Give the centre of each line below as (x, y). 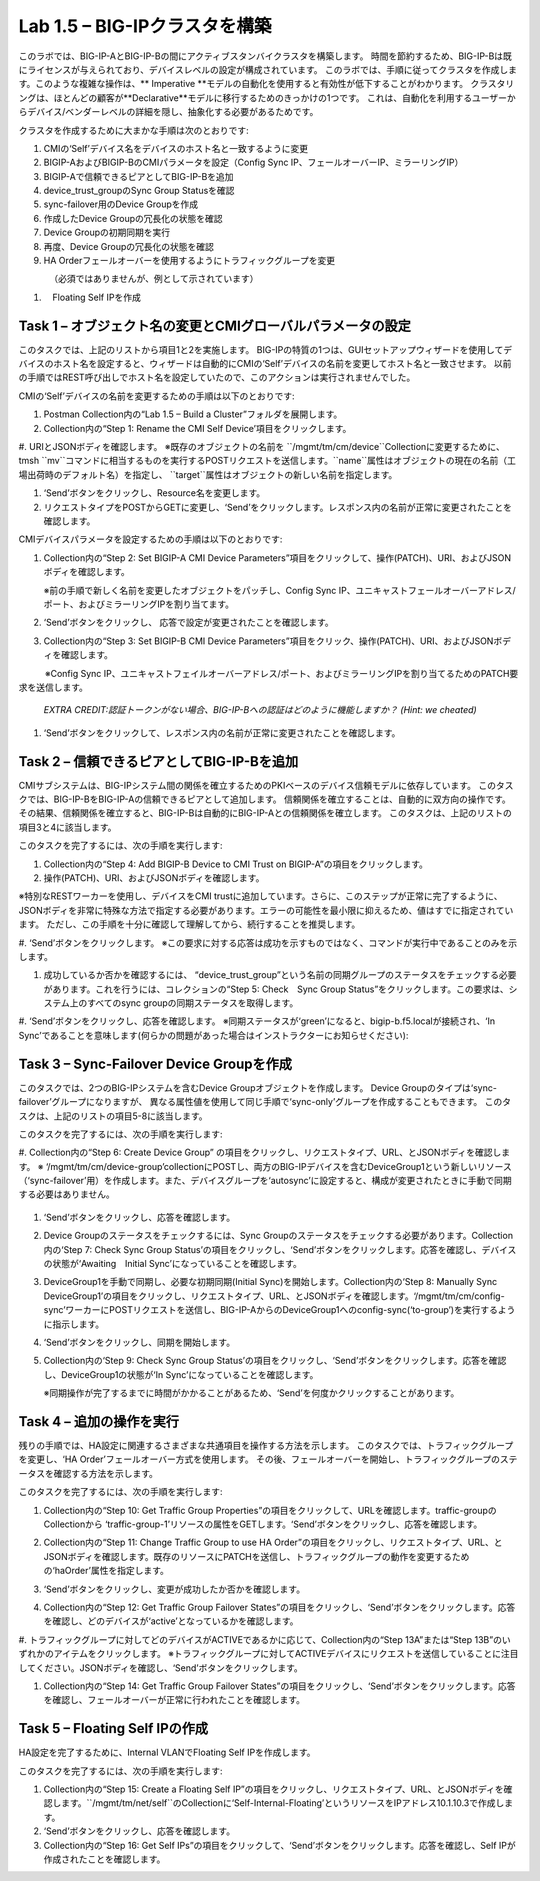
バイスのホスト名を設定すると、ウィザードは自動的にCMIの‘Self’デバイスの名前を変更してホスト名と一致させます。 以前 (265, 364)
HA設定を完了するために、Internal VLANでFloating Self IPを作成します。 (167, 1752)
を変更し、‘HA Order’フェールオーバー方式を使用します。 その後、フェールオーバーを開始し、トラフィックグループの (259, 1459)
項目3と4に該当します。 (67, 827)
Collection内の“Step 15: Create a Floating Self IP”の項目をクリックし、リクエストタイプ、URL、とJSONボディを (273, 1789)
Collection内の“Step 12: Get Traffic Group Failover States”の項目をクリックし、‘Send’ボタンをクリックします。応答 (279, 1607)
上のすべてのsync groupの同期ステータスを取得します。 (184, 1003)
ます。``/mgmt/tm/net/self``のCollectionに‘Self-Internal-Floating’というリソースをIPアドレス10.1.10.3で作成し (282, 1803)
